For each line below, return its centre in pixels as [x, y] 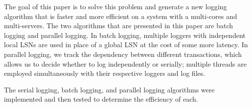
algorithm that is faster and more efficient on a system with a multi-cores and [121, 16]
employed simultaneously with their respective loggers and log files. [105, 73]
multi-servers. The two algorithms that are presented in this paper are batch [119, 26]
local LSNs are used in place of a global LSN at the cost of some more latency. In [126, 45]
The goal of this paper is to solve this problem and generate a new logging [115, 6]
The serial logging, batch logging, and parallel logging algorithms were [109, 89]
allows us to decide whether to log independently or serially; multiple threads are [125, 63]
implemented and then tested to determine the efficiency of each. [101, 99]
